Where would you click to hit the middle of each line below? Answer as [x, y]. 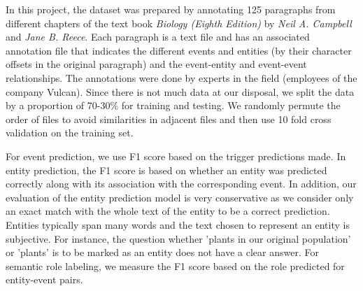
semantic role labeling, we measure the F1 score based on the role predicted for [175, 265]
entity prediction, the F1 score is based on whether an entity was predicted [166, 170]
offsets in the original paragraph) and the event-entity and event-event [156, 64]
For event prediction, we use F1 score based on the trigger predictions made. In [176, 156]
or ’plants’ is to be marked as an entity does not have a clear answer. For [162, 252]
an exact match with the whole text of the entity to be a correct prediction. [168, 211]
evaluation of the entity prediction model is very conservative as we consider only [180, 197]
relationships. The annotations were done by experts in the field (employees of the [181, 77]
